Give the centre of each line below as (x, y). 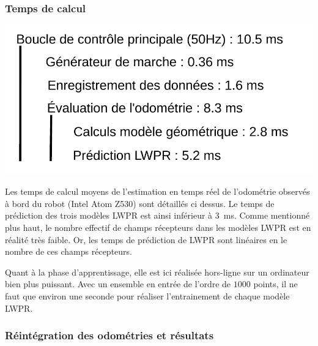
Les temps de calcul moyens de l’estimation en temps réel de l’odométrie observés (157, 191)
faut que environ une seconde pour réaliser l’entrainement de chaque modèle (147, 296)
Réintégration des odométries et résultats (109, 335)
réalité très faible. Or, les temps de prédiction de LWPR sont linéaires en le (146, 239)
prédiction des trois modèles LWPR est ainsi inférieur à (109, 215)
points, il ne (275, 284)
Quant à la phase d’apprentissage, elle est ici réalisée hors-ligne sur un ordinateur (157, 272)
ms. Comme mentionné (267, 215)
